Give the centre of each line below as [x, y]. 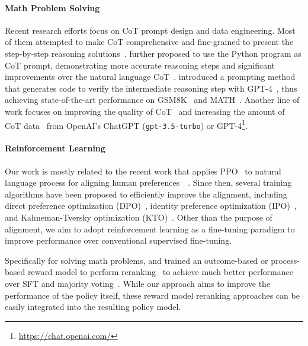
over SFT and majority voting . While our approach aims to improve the [138, 283]
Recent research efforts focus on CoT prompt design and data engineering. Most [150, 30]
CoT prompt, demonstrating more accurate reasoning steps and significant [140, 65]
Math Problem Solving [52, 7]
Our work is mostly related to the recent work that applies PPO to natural [143, 171]
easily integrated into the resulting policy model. [93, 307]
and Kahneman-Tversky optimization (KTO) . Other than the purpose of [139, 217]
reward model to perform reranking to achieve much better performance [160, 272]
